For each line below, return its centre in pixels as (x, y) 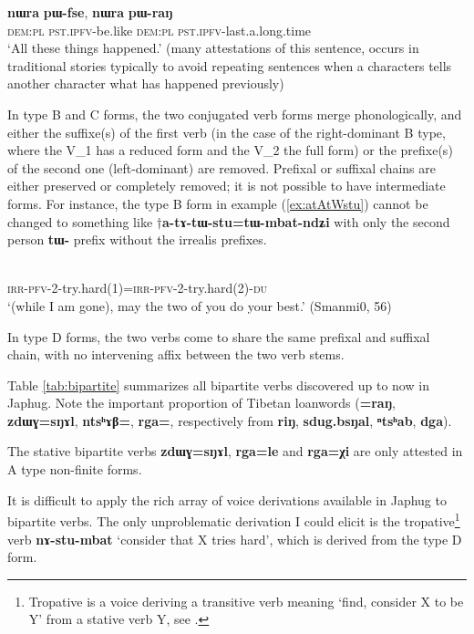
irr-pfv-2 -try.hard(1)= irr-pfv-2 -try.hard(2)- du (138, 288)
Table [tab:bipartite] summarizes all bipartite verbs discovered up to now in (218, 385)
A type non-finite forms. (75, 469)
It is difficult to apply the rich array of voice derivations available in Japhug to (227, 499)
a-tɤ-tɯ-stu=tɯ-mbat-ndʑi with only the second (306, 221)
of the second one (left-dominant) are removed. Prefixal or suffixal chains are (222, 167)
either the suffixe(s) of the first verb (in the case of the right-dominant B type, (227, 132)
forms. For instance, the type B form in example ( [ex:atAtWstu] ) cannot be (218, 203)
